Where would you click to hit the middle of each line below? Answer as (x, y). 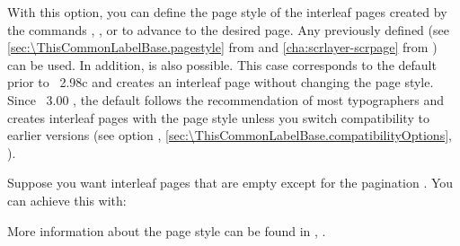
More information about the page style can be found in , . (167, 230)
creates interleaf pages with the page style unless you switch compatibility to (218, 117)
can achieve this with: (67, 200)
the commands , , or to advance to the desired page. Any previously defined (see (228, 29)
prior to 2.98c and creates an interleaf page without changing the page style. (221, 82)
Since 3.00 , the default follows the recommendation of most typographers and (226, 99)
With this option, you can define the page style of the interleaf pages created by (227, 12)
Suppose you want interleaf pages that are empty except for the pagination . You (230, 183)
